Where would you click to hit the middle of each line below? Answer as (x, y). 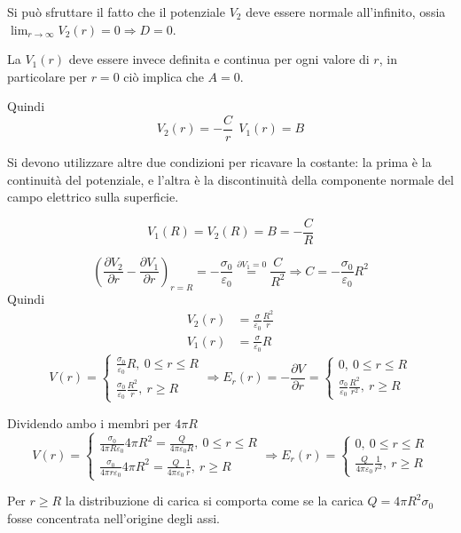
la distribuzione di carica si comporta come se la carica (214, 501)
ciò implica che (164, 76)
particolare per (47, 76)
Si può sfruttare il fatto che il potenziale (116, 12)
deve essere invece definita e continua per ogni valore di (219, 59)
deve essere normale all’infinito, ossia (346, 12)
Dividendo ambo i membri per (89, 422)
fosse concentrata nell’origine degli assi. (113, 517)
